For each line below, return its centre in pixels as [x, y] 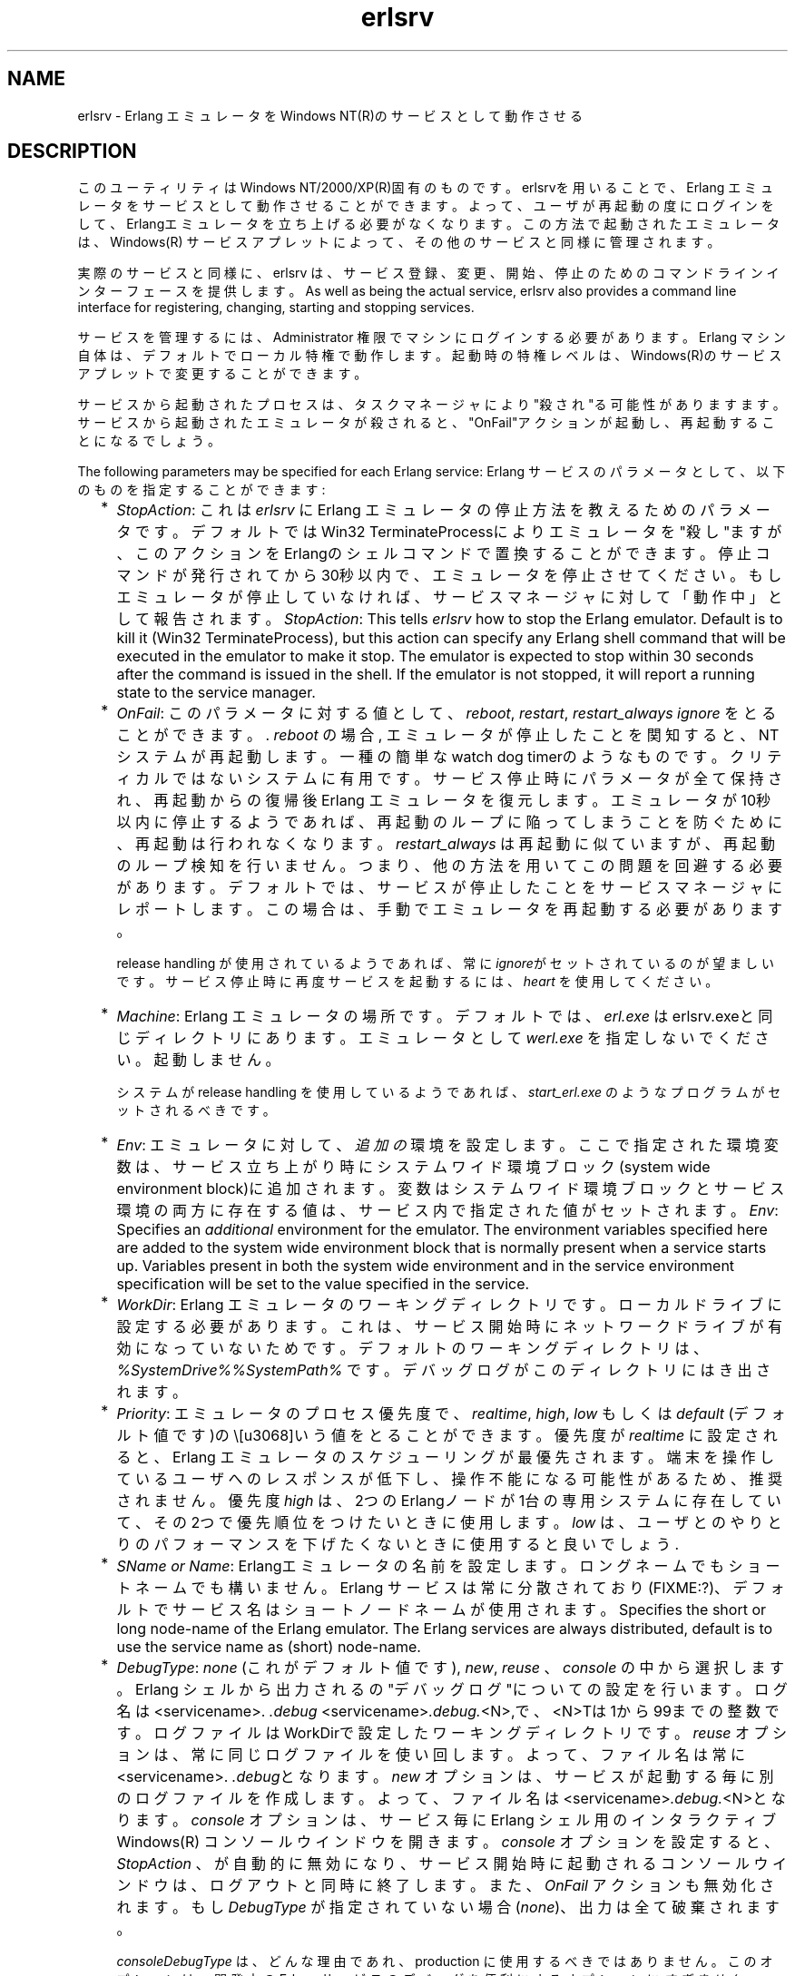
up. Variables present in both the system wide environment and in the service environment [426, 1266]
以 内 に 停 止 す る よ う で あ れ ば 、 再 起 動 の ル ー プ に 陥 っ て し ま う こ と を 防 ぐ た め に [449, 822]
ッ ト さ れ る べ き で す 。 [196, 1110]
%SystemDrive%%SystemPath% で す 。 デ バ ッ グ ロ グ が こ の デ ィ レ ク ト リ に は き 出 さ [443, 1370]
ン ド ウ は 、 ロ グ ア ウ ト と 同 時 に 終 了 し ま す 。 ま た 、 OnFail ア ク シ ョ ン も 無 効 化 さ [445, 1886]
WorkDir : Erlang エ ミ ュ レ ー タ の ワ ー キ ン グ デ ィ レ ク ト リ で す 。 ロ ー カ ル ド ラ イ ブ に [449, 1305]
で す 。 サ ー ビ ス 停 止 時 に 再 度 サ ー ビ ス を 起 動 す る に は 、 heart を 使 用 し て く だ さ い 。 [417, 982]
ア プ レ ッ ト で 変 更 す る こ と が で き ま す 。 [222, 374]
